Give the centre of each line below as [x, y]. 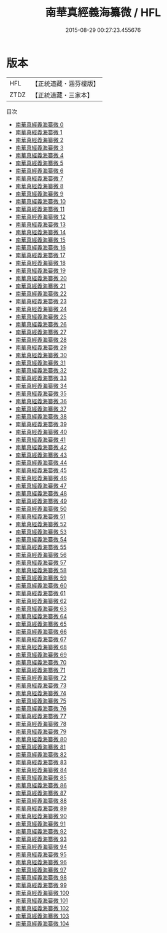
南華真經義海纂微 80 [41, 739]
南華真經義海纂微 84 [41, 770]
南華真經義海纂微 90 [41, 816]
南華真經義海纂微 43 [41, 455]
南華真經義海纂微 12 [40, 216]
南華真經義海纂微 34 [41, 385]
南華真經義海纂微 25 [41, 317]
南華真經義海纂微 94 [41, 846]
